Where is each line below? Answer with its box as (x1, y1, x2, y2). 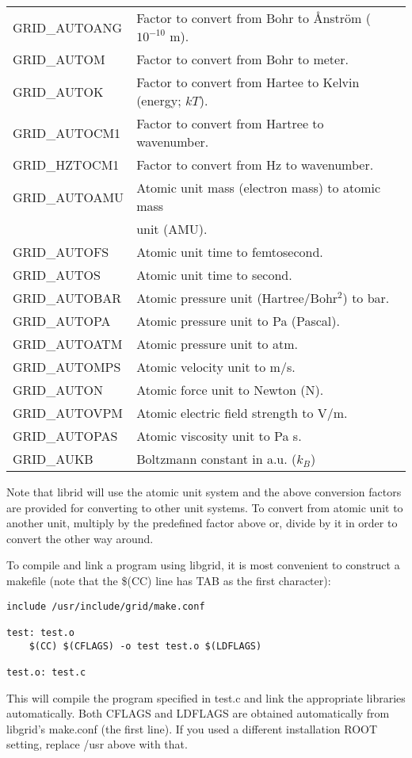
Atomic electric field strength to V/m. (136, 404, 348, 422)
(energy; (136, 91, 181, 109)
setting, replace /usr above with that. (6, 736, 188, 752)
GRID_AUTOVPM (13, 404, 124, 422)
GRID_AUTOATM (13, 335, 123, 353)
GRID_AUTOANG (13, 17, 123, 36)
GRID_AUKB (13, 450, 93, 468)
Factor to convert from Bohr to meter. (136, 50, 349, 68)
